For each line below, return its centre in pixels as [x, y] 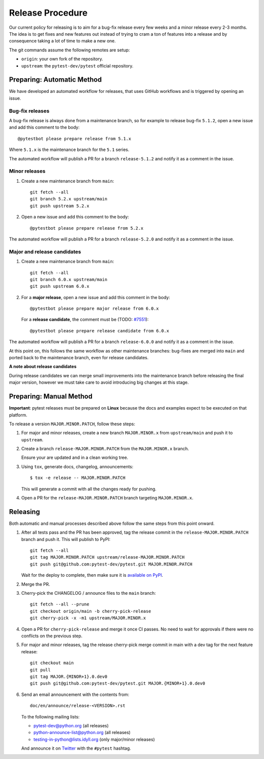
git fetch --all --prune [60, 604]
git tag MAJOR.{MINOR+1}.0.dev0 [69, 676]
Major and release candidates [45, 252]
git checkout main [52, 663]
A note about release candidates [43, 367]
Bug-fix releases [29, 111]
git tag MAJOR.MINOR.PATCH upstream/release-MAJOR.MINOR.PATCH [107, 557]
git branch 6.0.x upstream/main [69, 279]
